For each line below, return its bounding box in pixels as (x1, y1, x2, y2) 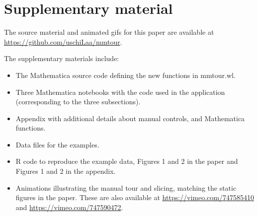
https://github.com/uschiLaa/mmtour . (4, 36, 122, 47)
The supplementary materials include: (4, 53, 119, 64)
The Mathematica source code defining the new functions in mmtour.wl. (15, 70, 236, 80)
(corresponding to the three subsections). (15, 96, 141, 107)
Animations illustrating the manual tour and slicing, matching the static (15, 182, 237, 193)
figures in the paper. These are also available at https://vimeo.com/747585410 (15, 192, 254, 203)
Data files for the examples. (15, 139, 99, 149)
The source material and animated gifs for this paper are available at (4, 27, 214, 37)
